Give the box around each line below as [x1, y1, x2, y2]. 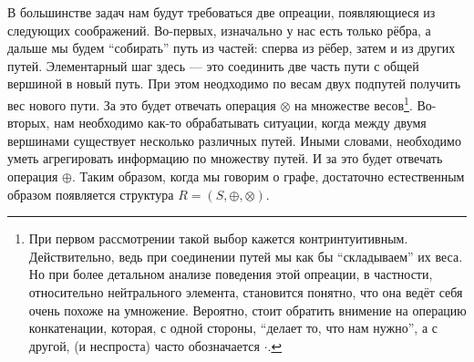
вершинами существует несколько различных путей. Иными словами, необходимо [7, 130, 461, 150]
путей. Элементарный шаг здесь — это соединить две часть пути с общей [7, 56, 419, 75]
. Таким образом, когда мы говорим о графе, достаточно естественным [71, 167, 465, 185]
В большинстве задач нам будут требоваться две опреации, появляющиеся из [7, 3, 436, 21]
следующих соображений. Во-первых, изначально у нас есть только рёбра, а [7, 20, 431, 39]
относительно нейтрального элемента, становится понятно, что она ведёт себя [28, 282, 463, 301]
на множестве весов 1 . [294, 92, 413, 114]
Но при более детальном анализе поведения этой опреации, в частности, [28, 264, 433, 284]
